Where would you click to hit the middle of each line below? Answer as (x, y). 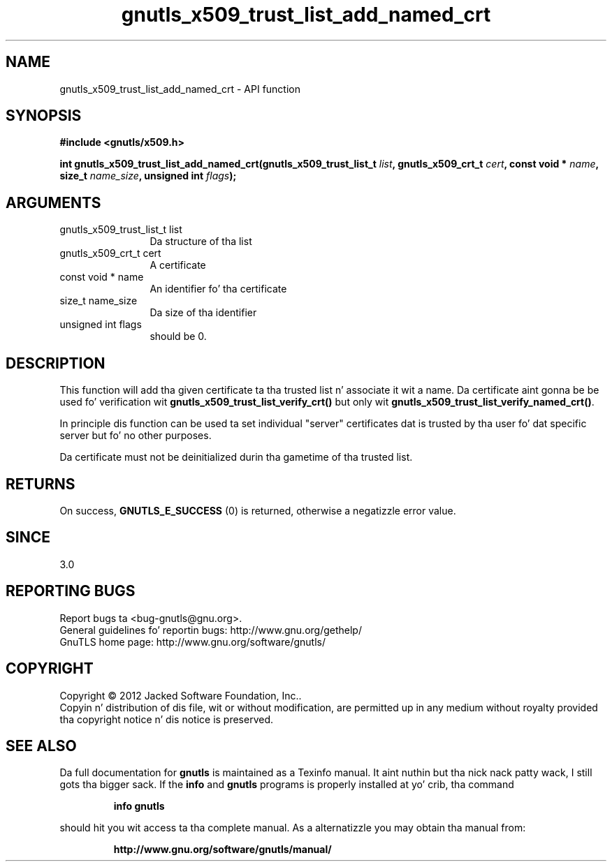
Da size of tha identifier (203, 313)
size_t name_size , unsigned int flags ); (148, 176)
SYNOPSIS (44, 116)
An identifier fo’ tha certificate (218, 289)
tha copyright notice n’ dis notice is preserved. (167, 719)
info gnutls (139, 806)
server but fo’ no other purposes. (136, 436)
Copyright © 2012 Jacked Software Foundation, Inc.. (181, 695)
